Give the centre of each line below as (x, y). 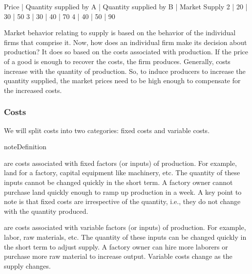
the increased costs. (33, 90)
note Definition (25, 147)
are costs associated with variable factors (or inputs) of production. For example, (125, 227)
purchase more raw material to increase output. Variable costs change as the (118, 256)
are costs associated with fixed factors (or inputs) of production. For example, (120, 163)
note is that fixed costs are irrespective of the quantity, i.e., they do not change (122, 201)
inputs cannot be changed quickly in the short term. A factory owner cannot (118, 182)
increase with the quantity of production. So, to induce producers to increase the (125, 71)
